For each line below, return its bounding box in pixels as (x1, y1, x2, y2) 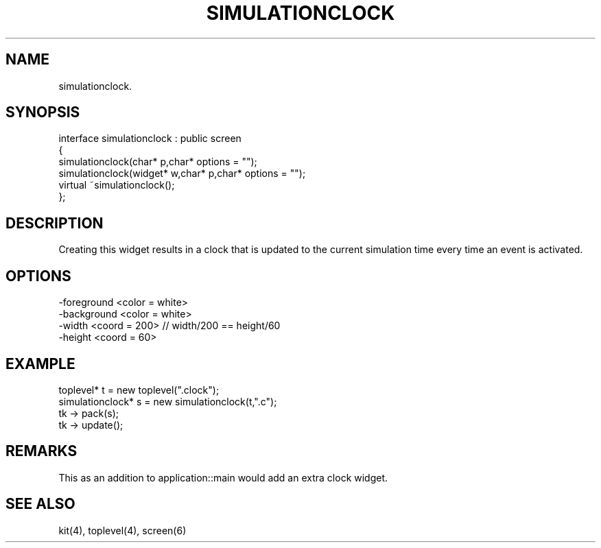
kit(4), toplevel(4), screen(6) (58, 524, 187, 536)
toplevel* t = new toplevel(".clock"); (58, 383, 220, 396)
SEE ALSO (5, 495, 75, 513)
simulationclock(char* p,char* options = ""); (58, 156, 257, 168)
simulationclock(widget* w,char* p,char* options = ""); (58, 167, 306, 180)
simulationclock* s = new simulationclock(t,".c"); (58, 395, 277, 407)
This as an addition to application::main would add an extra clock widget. (58, 471, 388, 484)
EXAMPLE (5, 355, 75, 372)
